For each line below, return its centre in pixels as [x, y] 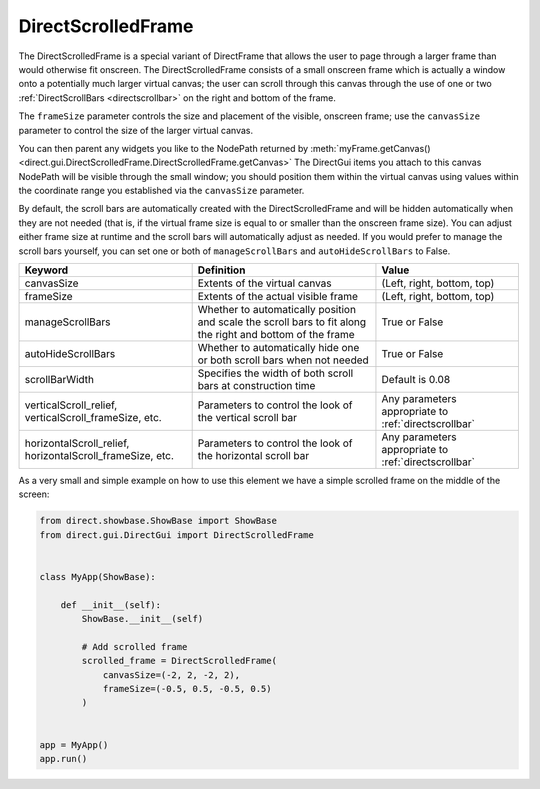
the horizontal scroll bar [253, 456]
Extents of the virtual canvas [264, 283]
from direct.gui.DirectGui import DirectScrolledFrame [176, 534]
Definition [221, 270]
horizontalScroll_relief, [77, 443]
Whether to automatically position [277, 310]
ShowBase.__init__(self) [142, 619]
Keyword [46, 270]
